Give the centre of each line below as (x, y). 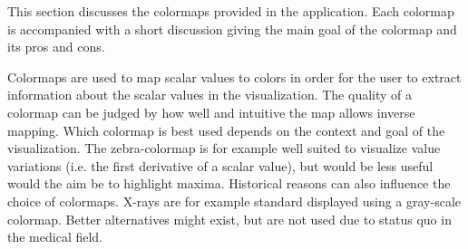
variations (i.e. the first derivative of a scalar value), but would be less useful (220, 165)
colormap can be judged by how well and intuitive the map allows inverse (211, 112)
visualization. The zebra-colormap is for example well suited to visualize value (224, 148)
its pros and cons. (56, 47)
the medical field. (55, 237)
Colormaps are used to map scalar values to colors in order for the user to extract (234, 77)
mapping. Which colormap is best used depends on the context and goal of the (226, 130)
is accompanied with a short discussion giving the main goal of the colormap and (232, 29)
